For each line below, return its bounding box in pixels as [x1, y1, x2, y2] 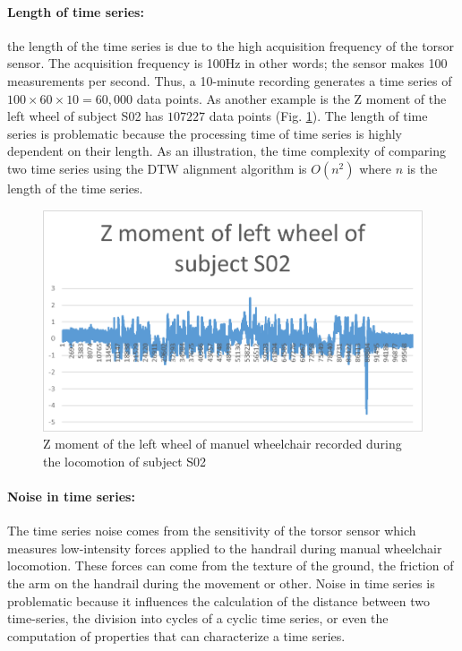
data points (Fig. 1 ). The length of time [209, 107, 428, 125]
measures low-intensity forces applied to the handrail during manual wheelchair [7, 538, 442, 557]
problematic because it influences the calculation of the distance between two [7, 591, 430, 610]
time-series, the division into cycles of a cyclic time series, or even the [7, 609, 389, 628]
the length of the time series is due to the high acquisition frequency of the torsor [7, 36, 455, 55]
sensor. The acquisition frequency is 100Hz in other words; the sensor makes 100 [7, 54, 448, 73]
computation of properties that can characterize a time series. [7, 626, 346, 645]
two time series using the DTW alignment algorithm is [7, 158, 307, 177]
